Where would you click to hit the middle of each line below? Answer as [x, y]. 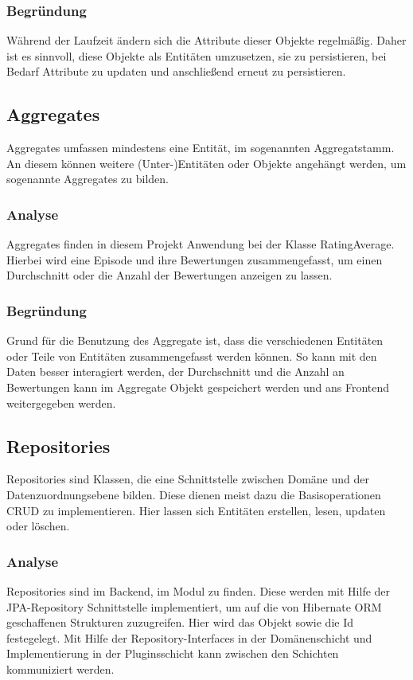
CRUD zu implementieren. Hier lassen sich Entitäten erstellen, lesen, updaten [196, 510]
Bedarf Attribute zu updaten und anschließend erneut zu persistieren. [176, 71]
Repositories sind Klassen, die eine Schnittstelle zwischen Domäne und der [188, 479]
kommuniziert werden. [60, 668]
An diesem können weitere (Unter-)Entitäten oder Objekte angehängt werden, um [206, 163]
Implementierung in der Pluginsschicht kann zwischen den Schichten [173, 653]
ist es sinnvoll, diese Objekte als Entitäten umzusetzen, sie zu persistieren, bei [197, 55]
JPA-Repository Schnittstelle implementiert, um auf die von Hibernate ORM [194, 606]
